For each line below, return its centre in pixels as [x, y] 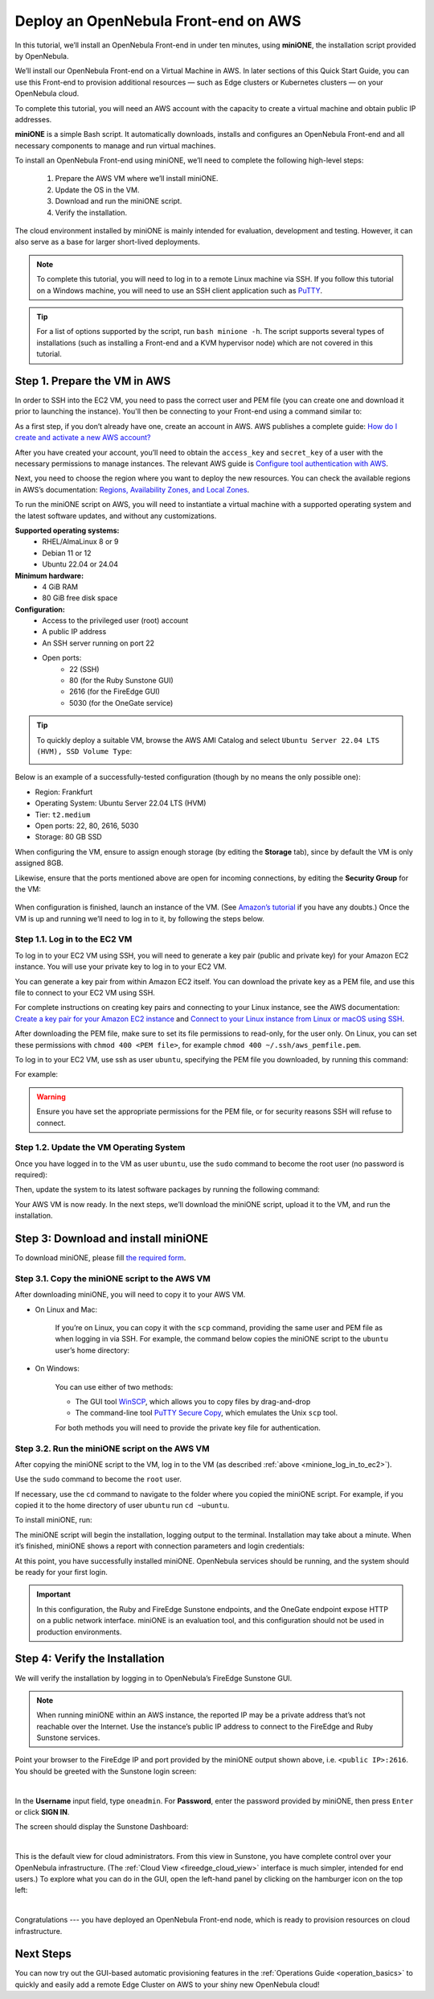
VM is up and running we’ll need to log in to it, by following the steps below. [139, 918]
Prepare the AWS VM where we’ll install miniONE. [137, 179]
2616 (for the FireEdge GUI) [115, 691]
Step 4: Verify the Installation [90, 1659]
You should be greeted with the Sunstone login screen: [106, 1771]
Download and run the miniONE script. [119, 201]
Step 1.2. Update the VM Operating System [100, 1148]
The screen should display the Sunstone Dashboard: [102, 1827]
